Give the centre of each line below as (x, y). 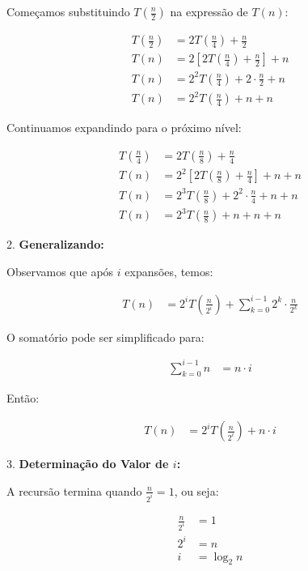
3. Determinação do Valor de (88, 464)
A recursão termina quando (74, 490)
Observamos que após (60, 271)
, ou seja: (196, 490)
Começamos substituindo (68, 11)
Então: (23, 398)
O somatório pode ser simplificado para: (105, 337)
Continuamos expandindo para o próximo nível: (124, 128)
